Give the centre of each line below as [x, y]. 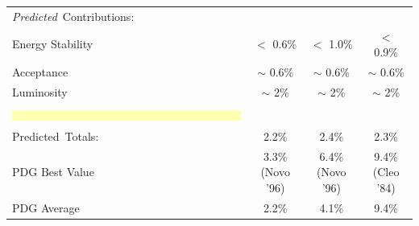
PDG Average [46, 207]
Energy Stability [53, 44]
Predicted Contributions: [73, 16]
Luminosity [40, 91]
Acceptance [40, 72]
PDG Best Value [53, 172]
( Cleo [386, 172]
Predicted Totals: [56, 136]
